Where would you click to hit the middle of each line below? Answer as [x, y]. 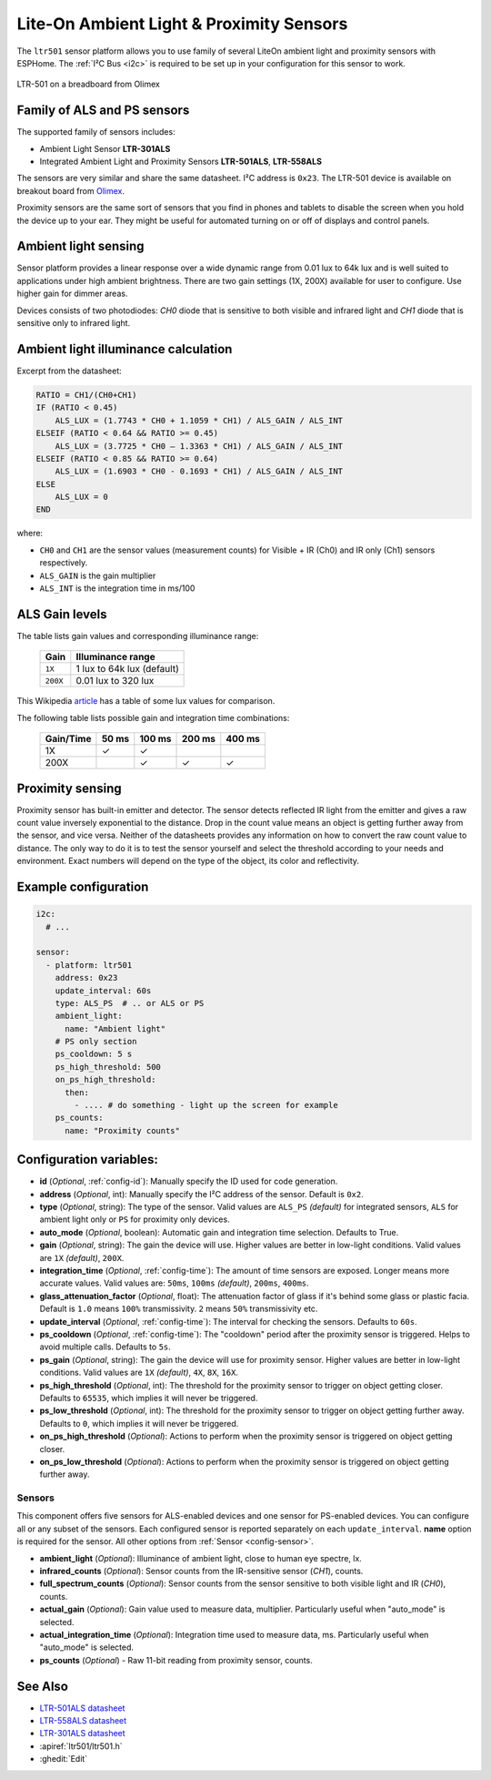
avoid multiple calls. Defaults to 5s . [105, 1347]
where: [30, 534]
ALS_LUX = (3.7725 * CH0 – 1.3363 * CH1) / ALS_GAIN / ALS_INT [199, 446]
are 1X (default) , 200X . [82, 1257]
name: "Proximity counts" [123, 1130]
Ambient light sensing [80, 246]
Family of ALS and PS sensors [103, 111]
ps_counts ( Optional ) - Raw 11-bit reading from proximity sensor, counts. [176, 1660]
